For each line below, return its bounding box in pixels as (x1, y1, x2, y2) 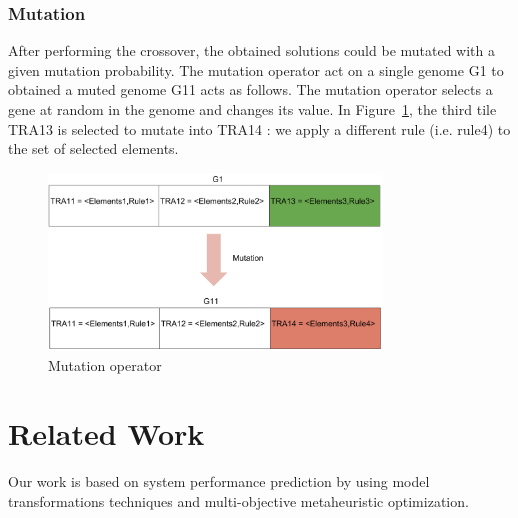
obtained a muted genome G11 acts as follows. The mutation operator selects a (8, 79, 493, 100)
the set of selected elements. (8, 138, 179, 159)
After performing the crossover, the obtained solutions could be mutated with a (8, 40, 496, 61)
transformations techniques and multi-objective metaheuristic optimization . (8, 491, 469, 511)
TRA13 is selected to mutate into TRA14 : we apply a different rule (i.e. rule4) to (8, 118, 511, 139)
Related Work (8, 413, 205, 454)
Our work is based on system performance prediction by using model (8, 471, 430, 492)
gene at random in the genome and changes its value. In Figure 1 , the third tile (8, 99, 497, 119)
